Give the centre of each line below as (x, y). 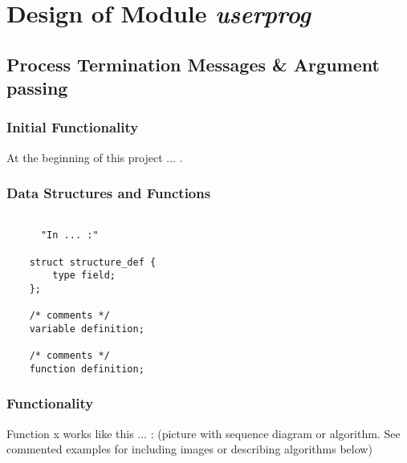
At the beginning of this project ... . (95, 157)
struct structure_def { (93, 262)
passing (37, 88)
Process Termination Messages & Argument (193, 64)
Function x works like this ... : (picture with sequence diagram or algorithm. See (203, 433)
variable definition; (87, 329)
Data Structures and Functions (109, 193)
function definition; (87, 369)
